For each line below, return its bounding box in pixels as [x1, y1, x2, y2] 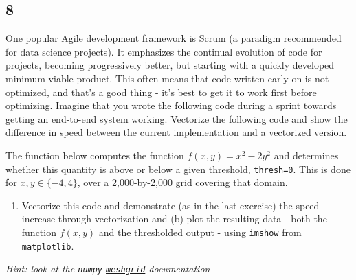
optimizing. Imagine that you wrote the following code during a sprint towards [5, 98, 337, 113]
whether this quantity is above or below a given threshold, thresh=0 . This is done [5, 161, 351, 176]
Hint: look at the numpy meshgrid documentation [5, 261, 210, 276]
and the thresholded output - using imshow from [98, 224, 302, 239]
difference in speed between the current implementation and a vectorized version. [5, 125, 347, 139]
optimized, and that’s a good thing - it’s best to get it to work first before [5, 84, 317, 99]
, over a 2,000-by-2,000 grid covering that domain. [77, 175, 288, 189]
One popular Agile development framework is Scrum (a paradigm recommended [5, 31, 342, 45]
